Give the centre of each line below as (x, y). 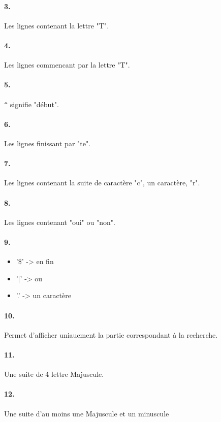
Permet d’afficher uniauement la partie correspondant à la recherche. (111, 334)
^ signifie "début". (31, 104)
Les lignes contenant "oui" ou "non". (60, 222)
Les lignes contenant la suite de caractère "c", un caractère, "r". (102, 183)
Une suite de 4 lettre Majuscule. (54, 374)
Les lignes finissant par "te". (48, 143)
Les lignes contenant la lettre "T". (57, 25)
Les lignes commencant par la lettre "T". (67, 65)
